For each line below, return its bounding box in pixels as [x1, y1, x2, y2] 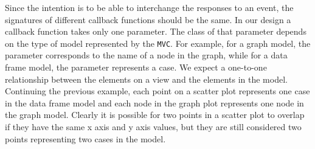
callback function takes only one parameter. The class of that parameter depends [5, 25, 306, 38]
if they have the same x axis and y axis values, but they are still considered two [5, 120, 302, 133]
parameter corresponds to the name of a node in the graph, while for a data [5, 49, 288, 61]
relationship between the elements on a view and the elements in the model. [5, 72, 288, 85]
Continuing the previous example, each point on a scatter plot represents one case [5, 85, 310, 97]
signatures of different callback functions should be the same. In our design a [5, 13, 291, 26]
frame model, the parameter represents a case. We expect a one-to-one [5, 61, 267, 74]
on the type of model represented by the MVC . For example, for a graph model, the [5, 36, 311, 49]
